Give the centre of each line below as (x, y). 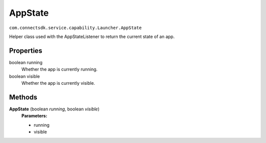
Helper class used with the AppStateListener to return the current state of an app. (92, 36)
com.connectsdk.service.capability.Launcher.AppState (75, 28)
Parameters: (34, 116)
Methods (23, 97)
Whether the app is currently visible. (58, 83)
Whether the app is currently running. (60, 70)
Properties (26, 51)
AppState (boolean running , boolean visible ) (54, 109)
